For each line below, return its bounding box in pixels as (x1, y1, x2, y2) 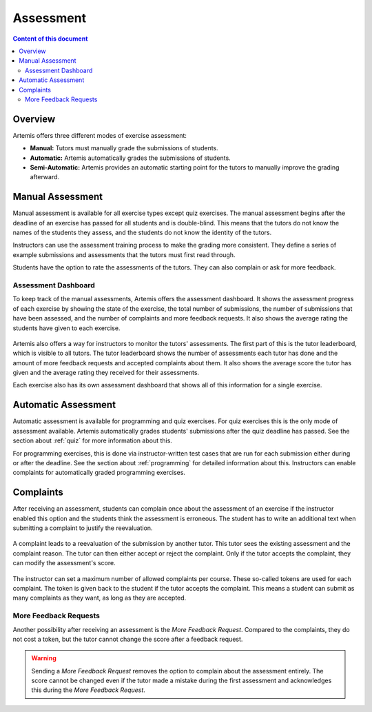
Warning (31, 654, 56, 662)
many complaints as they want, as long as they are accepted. (12, 593, 187, 602)
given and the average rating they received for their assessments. (12, 369, 200, 377)
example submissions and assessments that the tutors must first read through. (12, 250, 236, 258)
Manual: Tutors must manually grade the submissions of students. (30, 144, 218, 152)
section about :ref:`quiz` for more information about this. (12, 436, 172, 445)
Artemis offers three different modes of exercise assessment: (12, 131, 187, 139)
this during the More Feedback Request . (31, 686, 146, 694)
